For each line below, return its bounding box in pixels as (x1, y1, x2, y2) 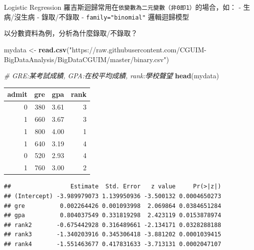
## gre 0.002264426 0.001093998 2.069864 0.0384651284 (4, 202, 221, 209)
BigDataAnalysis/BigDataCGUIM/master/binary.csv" (4, 54, 166, 64)
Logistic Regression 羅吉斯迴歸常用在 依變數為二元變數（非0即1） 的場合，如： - (4, 2, 241, 12)
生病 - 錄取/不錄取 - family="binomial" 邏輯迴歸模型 (21, 11, 189, 22)
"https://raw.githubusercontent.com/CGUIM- (69, 44, 207, 54)
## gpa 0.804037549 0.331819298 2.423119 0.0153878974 (4, 212, 221, 219)
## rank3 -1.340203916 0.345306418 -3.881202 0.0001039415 (4, 231, 221, 238)
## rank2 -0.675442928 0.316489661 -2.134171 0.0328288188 (4, 221, 221, 228)
